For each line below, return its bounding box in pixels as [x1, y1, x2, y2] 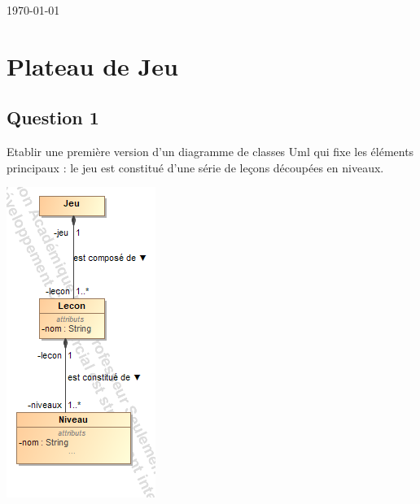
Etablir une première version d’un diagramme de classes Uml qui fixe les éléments [7, 143, 414, 160]
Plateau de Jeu [7, 49, 178, 82]
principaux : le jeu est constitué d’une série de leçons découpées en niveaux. [7, 159, 384, 176]
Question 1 [7, 105, 99, 130]
